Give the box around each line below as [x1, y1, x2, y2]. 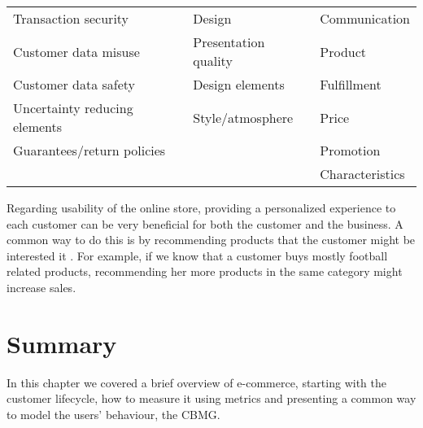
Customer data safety [13, 75, 135, 94]
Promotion [320, 141, 381, 159]
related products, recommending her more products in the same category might [7, 263, 403, 280]
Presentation [193, 33, 265, 51]
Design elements [193, 75, 285, 94]
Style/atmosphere [193, 107, 294, 127]
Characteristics [320, 164, 405, 183]
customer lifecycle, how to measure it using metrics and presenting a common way [7, 390, 416, 407]
